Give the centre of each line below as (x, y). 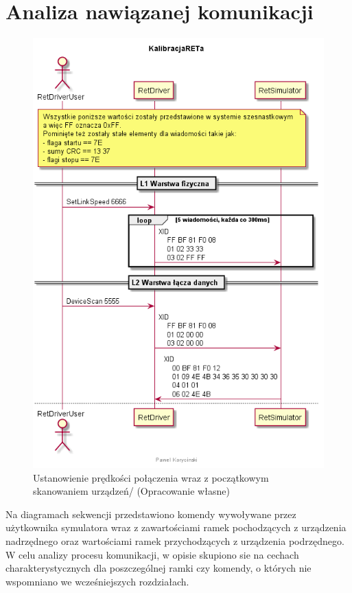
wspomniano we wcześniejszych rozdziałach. (97, 581)
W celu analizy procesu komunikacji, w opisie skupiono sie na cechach (152, 554)
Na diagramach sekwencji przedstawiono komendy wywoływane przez (151, 514)
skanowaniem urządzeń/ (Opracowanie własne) (131, 491)
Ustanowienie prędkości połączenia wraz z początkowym (151, 477)
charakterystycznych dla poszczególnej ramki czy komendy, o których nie (159, 568)
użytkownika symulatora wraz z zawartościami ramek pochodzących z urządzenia (176, 527)
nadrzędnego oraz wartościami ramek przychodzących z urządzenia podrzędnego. (175, 541)
